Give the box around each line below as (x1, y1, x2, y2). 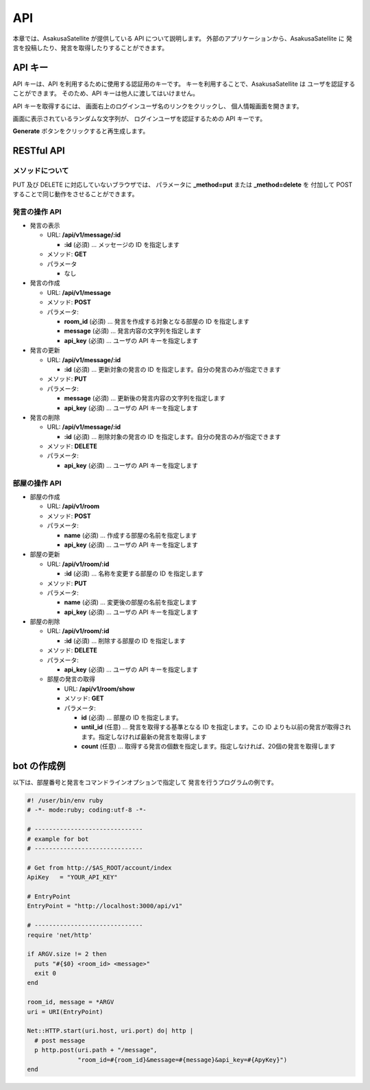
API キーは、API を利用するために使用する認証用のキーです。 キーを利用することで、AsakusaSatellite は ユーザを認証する (12, 80, 356, 88)
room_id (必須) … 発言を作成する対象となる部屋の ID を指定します (64, 318, 250, 325)
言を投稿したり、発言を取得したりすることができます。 (12, 43, 169, 51)
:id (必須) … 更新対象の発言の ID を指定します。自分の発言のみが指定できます (64, 365, 281, 373)
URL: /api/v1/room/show (64, 685, 135, 693)
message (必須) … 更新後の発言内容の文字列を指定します (64, 394, 226, 403)
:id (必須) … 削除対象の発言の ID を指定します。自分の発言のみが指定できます (64, 432, 281, 440)
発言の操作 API (12, 206, 62, 216)
